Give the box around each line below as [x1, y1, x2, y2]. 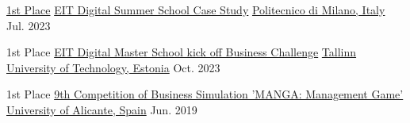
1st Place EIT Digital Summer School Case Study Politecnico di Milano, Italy [6, 2, 385, 17]
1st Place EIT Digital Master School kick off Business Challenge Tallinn [6, 44, 357, 60]
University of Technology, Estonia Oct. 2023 [6, 59, 220, 75]
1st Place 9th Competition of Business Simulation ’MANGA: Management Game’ [6, 86, 404, 102]
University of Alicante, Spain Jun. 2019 [6, 101, 197, 117]
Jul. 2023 [6, 17, 51, 33]
